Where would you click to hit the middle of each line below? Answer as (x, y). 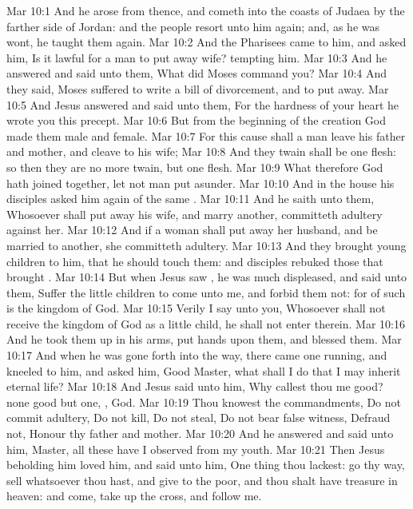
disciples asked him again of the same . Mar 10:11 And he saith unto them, (191, 199)
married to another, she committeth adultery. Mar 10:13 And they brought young (206, 245)
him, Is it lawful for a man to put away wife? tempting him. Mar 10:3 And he (197, 57)
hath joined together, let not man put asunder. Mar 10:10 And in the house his (201, 183)
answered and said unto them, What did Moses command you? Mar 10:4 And (197, 73)
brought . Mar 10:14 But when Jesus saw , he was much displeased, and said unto (207, 277)
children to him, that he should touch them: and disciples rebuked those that (195, 261)
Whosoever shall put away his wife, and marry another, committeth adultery (195, 214)
